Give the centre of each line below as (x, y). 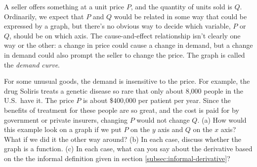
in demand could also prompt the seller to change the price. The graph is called (125, 54)
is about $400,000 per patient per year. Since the (157, 100)
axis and (171, 129)
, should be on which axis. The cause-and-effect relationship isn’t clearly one (125, 35)
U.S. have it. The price (39, 100)
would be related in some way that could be (180, 16)
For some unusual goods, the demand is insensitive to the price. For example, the (127, 81)
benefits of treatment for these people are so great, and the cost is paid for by (122, 110)
